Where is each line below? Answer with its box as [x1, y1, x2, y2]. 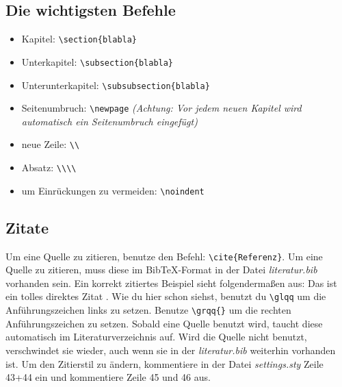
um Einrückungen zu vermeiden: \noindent [21, 183, 205, 197]
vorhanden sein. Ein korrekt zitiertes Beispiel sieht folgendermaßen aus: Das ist [5, 275, 337, 290]
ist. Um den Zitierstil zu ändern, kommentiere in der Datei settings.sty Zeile [5, 356, 324, 371]
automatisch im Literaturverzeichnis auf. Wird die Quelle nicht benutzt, [5, 329, 307, 344]
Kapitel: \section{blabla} [21, 32, 137, 46]
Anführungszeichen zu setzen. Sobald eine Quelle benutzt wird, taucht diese [5, 316, 323, 330]
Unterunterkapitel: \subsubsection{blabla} [21, 77, 210, 92]
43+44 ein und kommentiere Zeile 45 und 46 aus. [5, 370, 211, 384]
